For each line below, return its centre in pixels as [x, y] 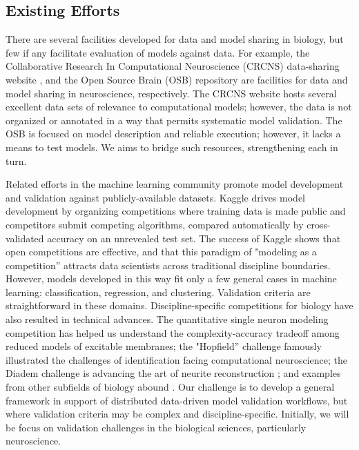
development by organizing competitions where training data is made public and [176, 211]
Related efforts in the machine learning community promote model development [175, 184]
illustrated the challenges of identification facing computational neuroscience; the [176, 359]
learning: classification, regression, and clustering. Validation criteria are [158, 292]
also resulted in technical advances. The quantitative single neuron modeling [167, 319]
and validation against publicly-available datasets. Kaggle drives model [155, 197]
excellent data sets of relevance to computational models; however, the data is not [179, 107]
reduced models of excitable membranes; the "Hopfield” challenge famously [164, 346]
